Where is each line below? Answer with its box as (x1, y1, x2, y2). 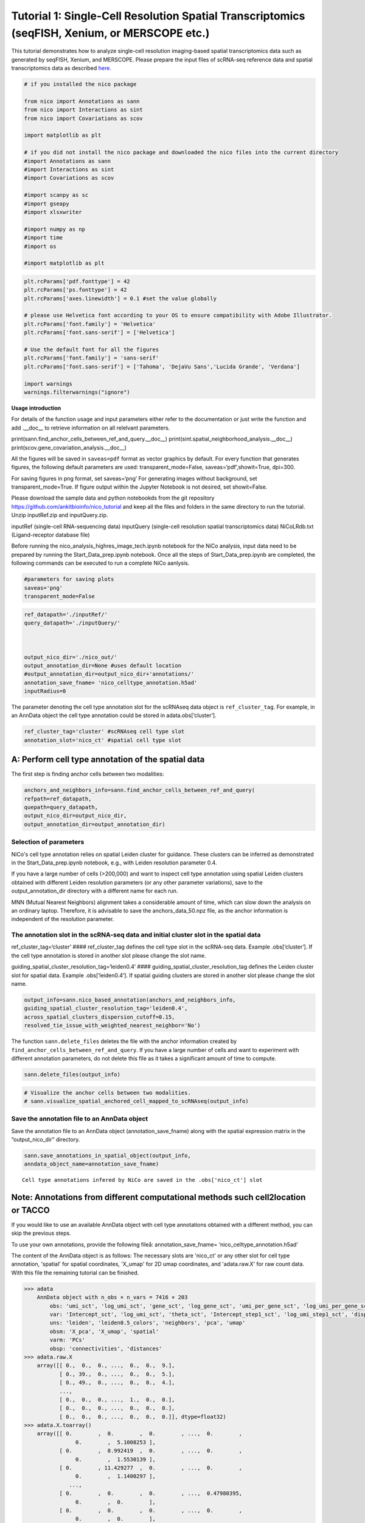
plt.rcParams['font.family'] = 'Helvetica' (24, 320, 156, 327)
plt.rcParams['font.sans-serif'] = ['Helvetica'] (24, 329, 175, 336)
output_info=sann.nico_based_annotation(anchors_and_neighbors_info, (24, 997, 236, 1003)
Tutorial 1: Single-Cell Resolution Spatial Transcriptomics (11, 9, 305, 23)
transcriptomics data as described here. (11, 65, 112, 72)
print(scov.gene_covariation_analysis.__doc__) (11, 443, 127, 451)
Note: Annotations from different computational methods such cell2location (11, 1192, 306, 1203)
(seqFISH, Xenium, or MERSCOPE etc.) (11, 26, 210, 40)
